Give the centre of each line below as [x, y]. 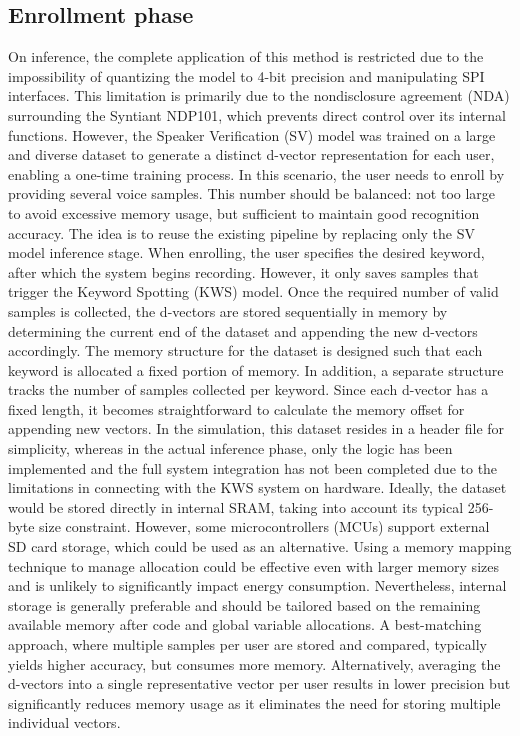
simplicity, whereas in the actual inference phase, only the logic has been [230, 448]
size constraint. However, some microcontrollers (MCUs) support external [264, 526]
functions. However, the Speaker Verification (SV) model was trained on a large [252, 134]
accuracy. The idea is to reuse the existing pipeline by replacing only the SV [242, 232]
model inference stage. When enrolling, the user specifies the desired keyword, [246, 252]
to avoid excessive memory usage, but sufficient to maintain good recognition [244, 212]
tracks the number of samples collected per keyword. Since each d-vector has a [248, 389]
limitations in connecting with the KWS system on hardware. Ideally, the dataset [257, 487]
